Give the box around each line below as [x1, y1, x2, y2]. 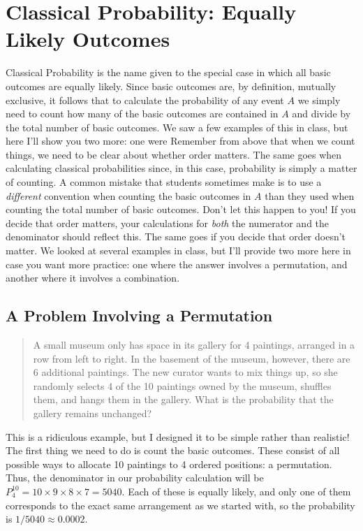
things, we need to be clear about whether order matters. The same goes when [6, 147, 342, 161]
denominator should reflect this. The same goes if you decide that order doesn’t [6, 229, 346, 244]
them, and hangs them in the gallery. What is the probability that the [33, 392, 334, 407]
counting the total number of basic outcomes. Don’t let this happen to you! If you [6, 202, 356, 217]
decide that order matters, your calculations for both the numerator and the [6, 215, 329, 230]
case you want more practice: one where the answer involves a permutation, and [6, 256, 348, 271]
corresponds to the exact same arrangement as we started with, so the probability [6, 497, 355, 512]
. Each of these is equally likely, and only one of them [121, 483, 351, 498]
